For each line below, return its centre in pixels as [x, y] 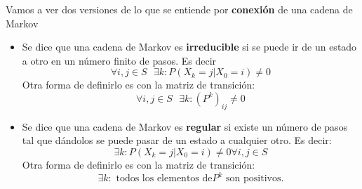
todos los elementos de [164, 179]
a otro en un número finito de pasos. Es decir [119, 60]
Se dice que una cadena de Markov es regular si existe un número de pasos [185, 126]
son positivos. [255, 179]
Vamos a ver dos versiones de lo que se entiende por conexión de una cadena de [179, 9]
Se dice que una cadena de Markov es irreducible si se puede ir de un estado [189, 47]
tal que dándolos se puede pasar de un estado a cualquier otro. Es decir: [177, 140]
